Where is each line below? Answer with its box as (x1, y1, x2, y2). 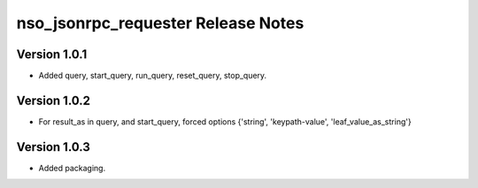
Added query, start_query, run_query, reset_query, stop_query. (38, 71, 267, 81)
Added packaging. (38, 162, 106, 173)
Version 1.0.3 (16, 139, 90, 154)
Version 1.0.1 (16, 47, 88, 62)
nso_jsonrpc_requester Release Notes (16, 13, 305, 33)
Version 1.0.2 (16, 93, 91, 108)
